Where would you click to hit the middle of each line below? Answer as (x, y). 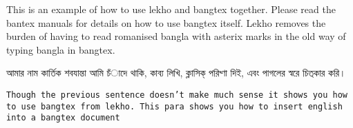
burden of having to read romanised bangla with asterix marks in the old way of (176, 36)
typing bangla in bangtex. (61, 49)
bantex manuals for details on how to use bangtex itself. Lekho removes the (166, 22)
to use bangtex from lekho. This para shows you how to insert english (174, 106)
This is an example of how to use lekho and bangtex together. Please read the (171, 9)
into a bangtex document (63, 118)
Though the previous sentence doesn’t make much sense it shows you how (177, 95)
